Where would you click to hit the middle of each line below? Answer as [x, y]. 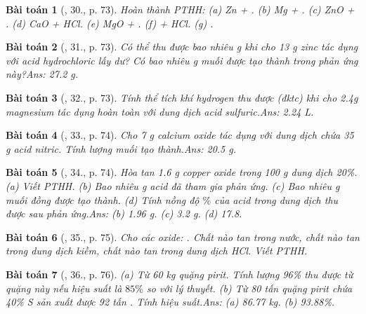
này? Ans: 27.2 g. [42, 74]
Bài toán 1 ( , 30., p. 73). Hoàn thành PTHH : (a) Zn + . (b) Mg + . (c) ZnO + [180, 9]
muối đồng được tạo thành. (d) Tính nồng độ [103, 199]
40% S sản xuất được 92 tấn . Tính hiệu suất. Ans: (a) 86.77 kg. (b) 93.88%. [170, 302]
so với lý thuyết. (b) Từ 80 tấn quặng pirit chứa [250, 288]
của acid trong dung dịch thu [276, 199]
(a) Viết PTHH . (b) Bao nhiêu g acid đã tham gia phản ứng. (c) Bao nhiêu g [173, 185]
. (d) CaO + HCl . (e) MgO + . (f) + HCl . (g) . [110, 23]
